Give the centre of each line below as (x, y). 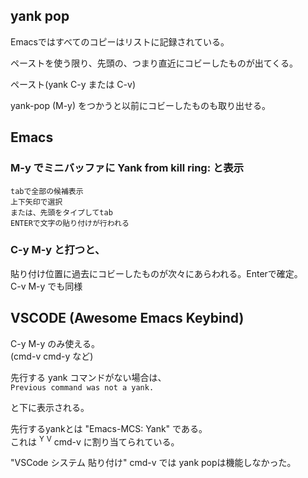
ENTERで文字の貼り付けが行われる (70, 223)
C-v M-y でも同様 (46, 286)
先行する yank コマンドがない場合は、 (88, 377)
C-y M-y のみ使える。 (55, 343)
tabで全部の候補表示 (47, 191)
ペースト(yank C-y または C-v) (73, 84)
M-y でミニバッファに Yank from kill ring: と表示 (127, 168)
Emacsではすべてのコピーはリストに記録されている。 (120, 41)
